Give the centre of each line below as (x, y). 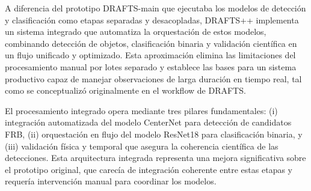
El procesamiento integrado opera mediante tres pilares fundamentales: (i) (141, 110)
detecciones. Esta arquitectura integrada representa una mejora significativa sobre (155, 158)
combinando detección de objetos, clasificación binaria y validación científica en (151, 43)
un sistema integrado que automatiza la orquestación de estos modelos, (136, 32)
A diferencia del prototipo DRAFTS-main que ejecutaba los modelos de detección (155, 8)
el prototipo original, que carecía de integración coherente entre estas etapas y (149, 169)
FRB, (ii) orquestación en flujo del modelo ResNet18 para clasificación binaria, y (154, 134)
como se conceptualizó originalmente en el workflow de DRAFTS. (125, 90)
